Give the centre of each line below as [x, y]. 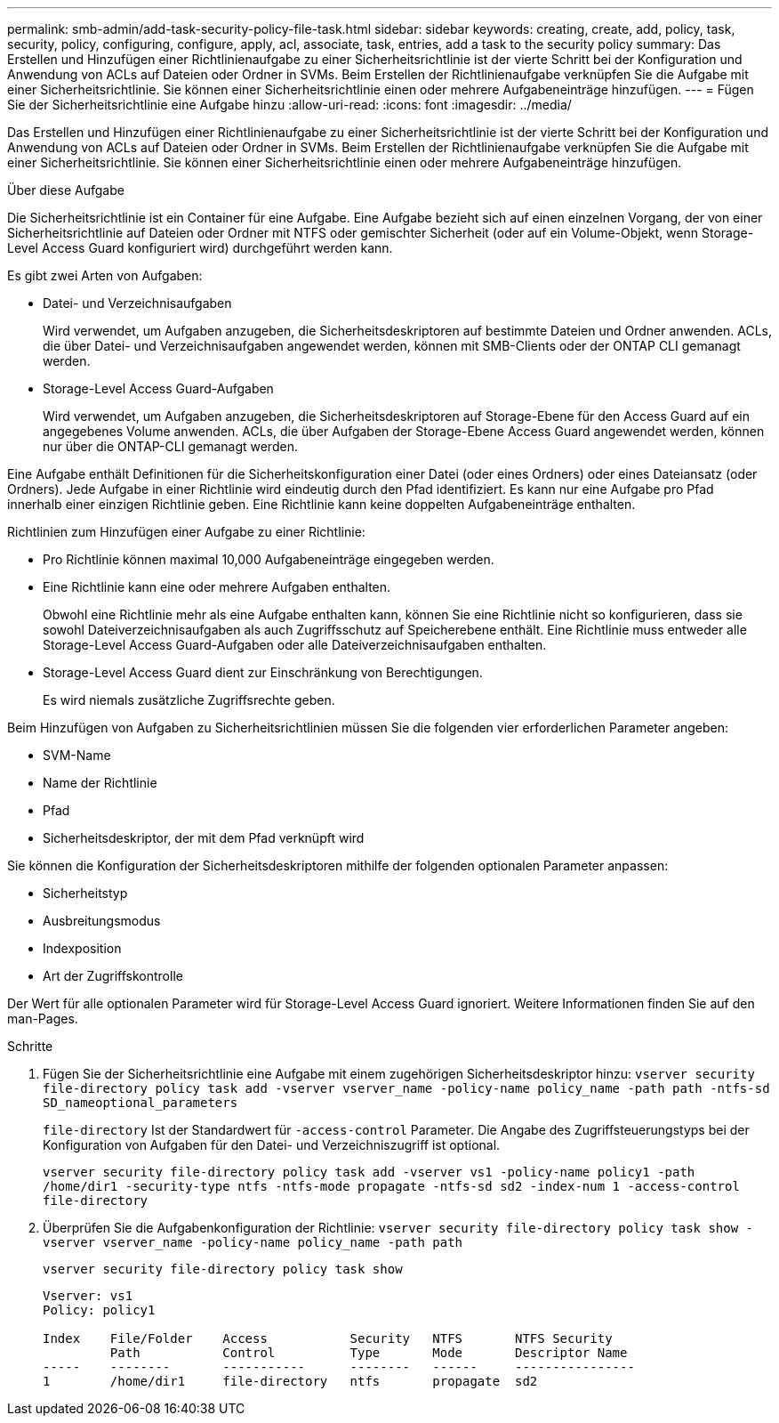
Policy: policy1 [99, 1310]
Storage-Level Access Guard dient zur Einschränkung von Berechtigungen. [263, 672]
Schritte [30, 1046]
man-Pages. [43, 1019]
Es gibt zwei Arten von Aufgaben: [105, 275]
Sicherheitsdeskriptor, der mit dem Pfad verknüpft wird [204, 838]
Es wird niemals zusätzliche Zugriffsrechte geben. [189, 700]
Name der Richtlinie [100, 783]
